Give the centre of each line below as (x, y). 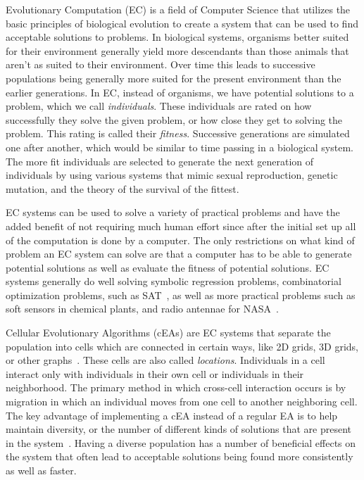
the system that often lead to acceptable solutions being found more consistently (180, 456)
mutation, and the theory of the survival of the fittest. (123, 188)
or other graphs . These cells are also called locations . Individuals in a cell (165, 360)
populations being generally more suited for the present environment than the (174, 78)
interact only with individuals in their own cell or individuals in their (155, 373)
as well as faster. (41, 470)
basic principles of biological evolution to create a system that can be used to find (182, 23)
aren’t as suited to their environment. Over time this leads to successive (161, 64)
